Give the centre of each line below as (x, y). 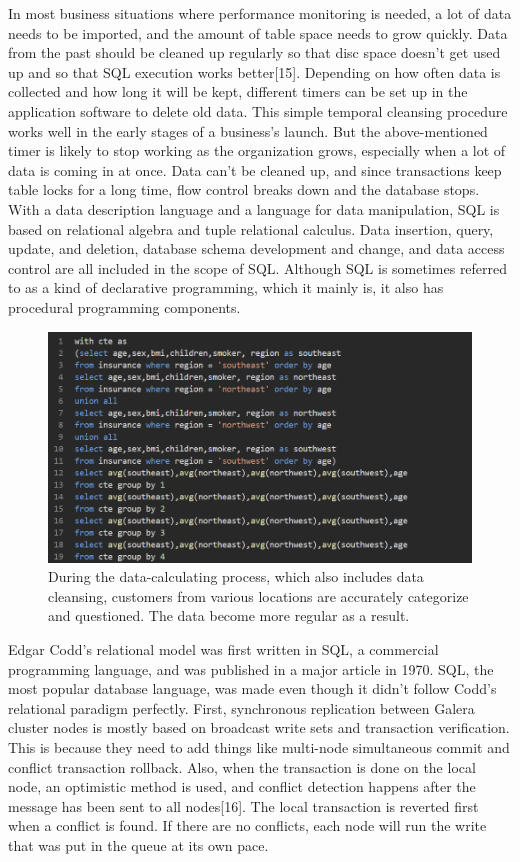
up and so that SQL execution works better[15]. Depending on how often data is (254, 71)
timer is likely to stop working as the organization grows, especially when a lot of (257, 150)
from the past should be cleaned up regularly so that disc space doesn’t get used (254, 52)
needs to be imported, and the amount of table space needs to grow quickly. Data (258, 32)
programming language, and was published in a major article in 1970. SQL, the (251, 668)
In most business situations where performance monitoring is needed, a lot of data (260, 13)
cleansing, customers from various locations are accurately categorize (258, 595)
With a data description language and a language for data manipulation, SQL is (254, 208)
